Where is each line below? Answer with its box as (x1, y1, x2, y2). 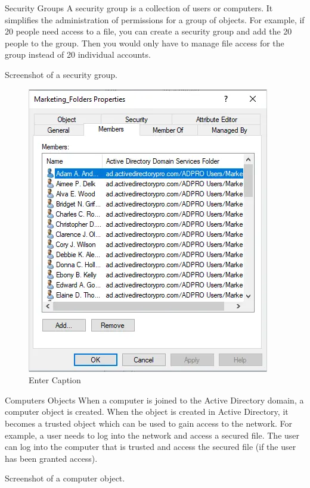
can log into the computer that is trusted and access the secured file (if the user (5, 440, 296, 453)
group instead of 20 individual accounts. (5, 48, 151, 61)
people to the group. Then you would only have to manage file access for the (5, 36, 284, 49)
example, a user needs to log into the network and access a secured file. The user (5, 428, 300, 441)
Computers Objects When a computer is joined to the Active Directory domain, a (5, 393, 304, 406)
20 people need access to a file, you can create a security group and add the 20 (5, 25, 292, 37)
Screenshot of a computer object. (5, 472, 125, 484)
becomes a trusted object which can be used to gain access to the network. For (5, 417, 293, 429)
